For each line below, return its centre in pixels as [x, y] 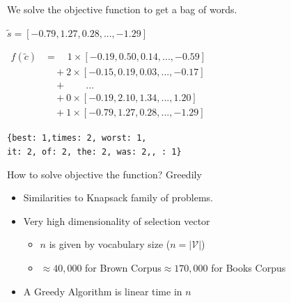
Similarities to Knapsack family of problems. [118, 197]
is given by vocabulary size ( [110, 244]
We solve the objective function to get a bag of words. [122, 9]
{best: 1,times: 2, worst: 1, [77, 138]
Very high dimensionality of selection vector [117, 220]
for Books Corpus [249, 268]
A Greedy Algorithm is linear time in [103, 291]
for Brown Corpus [123, 268]
